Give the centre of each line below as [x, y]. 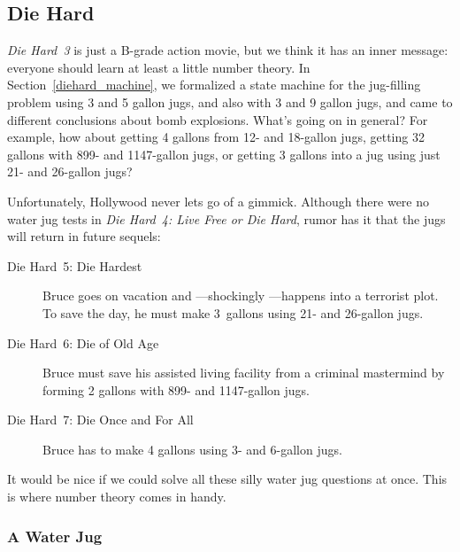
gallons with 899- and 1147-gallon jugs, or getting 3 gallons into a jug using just [224, 154]
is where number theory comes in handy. [117, 497]
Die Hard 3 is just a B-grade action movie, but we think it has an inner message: [228, 50]
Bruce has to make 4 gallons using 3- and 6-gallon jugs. [192, 449]
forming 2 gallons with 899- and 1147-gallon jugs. [176, 389]
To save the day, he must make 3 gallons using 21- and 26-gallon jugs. [233, 312]
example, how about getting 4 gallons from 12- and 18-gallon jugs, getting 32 [216, 137]
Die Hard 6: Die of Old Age [83, 342]
